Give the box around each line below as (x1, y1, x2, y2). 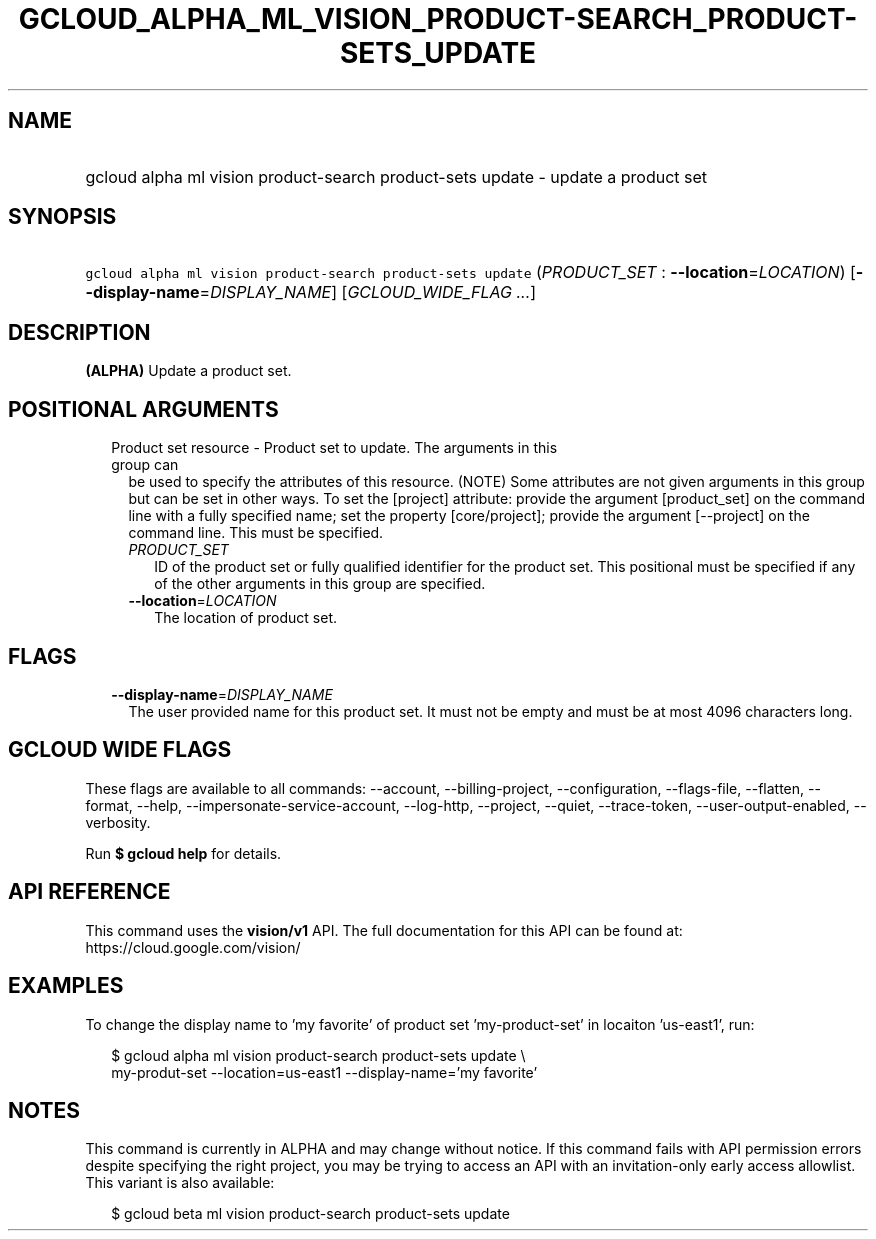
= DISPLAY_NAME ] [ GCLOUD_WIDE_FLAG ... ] (199, 282, 537, 303)
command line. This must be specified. (128, 524, 384, 542)
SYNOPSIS (8, 204, 117, 230)
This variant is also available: (85, 1174, 275, 1192)
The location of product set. (154, 609, 338, 627)
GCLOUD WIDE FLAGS (8, 737, 232, 763)
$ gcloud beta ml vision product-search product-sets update (111, 1205, 510, 1223)
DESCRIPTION (8, 319, 151, 345)
